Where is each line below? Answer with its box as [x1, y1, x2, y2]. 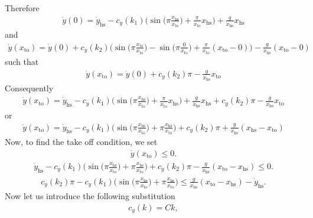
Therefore [5, 2, 40, 14]
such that [5, 55, 39, 68]
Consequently [5, 82, 54, 94]
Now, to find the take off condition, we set [5, 136, 158, 148]
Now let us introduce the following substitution [5, 190, 175, 202]
